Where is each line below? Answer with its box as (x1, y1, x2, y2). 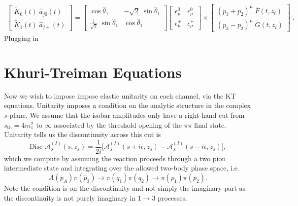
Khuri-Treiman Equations (4, 62, 182, 82)
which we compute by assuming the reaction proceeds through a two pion (4, 153, 226, 163)
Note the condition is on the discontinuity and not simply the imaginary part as (4, 183, 246, 193)
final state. (194, 119, 227, 130)
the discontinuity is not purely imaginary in (4, 192, 136, 203)
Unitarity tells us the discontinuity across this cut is (4, 129, 161, 139)
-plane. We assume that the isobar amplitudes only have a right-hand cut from (7, 110, 245, 120)
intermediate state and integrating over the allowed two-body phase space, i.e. (4, 163, 239, 173)
